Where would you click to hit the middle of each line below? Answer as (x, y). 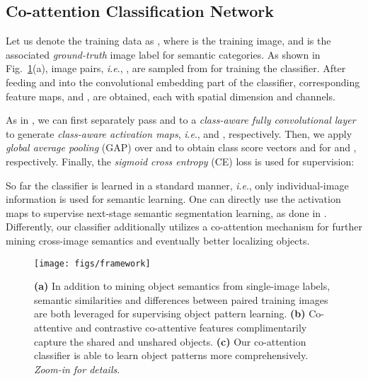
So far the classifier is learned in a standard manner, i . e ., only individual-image (177, 185)
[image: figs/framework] (92, 263)
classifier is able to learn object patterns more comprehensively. (171, 355)
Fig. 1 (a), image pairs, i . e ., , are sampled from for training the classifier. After (176, 68)
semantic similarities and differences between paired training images (181, 299)
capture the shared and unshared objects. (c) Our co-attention (170, 341)
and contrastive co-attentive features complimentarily (191, 327)
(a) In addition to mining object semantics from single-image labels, (182, 286)
